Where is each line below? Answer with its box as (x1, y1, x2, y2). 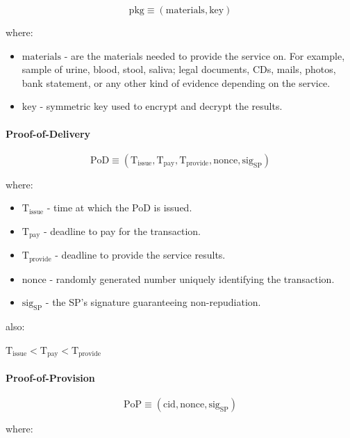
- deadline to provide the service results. (55, 248, 226, 262)
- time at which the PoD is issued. (47, 200, 192, 215)
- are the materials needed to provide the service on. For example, (64, 48, 345, 63)
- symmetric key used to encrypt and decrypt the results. (40, 99, 283, 113)
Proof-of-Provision (6, 370, 95, 384)
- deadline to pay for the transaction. (43, 223, 201, 238)
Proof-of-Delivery (6, 126, 91, 140)
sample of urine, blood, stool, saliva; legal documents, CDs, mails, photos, (22, 62, 336, 76)
